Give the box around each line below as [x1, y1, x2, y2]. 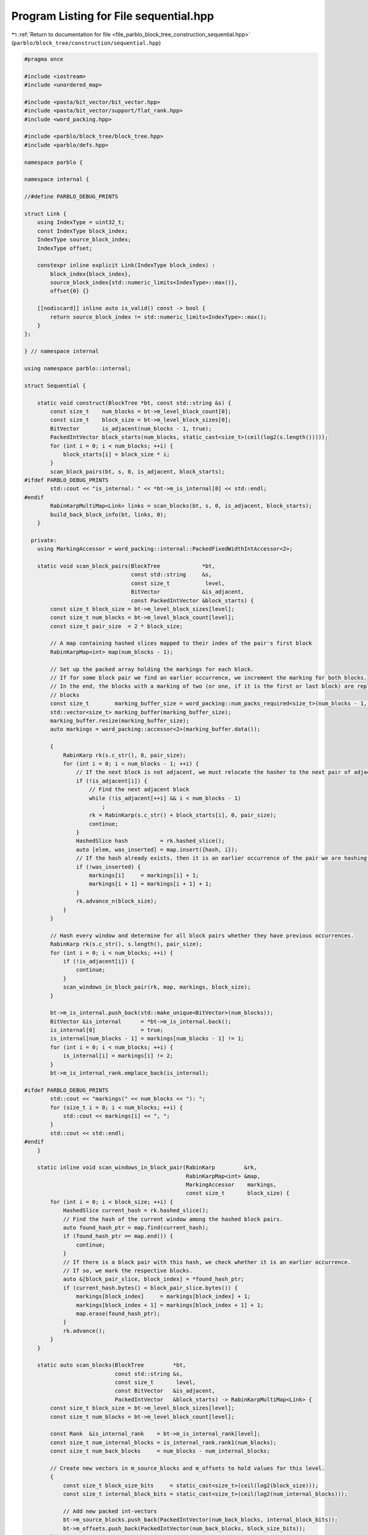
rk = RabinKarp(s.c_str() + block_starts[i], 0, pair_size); [89, 812, 277, 819]
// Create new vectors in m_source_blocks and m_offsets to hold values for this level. [50, 1464, 325, 1472]
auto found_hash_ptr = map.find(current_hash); [63, 1224, 209, 1231]
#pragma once [24, 55, 64, 63]
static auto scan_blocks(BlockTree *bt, [37, 1362, 186, 1369]
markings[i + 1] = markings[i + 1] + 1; [89, 880, 212, 887]
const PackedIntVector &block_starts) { [131, 597, 255, 604]
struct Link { [24, 210, 67, 217]
